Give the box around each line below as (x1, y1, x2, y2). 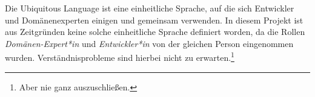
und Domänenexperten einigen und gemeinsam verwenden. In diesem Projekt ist (5, 13, 303, 26)
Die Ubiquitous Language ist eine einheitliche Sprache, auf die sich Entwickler (5, 2, 294, 14)
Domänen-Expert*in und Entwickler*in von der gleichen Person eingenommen (5, 37, 294, 49)
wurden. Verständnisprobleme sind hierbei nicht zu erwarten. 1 (5, 49, 234, 64)
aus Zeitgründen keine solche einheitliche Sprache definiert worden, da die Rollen (5, 25, 305, 38)
